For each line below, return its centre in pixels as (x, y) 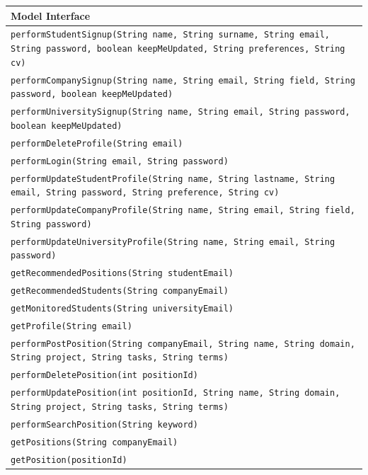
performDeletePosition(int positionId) (104, 376)
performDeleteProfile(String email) (97, 143)
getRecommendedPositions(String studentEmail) (122, 274)
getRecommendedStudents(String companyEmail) (120, 291)
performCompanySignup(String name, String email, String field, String (183, 80)
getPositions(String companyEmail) (94, 442)
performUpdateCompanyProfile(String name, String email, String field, (183, 211)
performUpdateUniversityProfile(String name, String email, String (173, 242)
